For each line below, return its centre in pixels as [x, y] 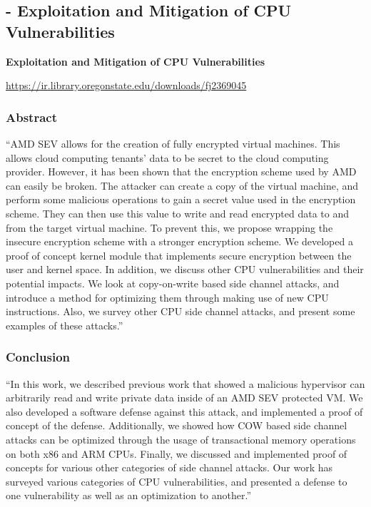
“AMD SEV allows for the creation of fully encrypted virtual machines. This [173, 143]
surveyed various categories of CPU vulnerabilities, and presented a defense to [177, 481]
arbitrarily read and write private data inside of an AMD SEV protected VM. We [184, 398]
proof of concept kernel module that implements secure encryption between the [179, 255]
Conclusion [38, 357]
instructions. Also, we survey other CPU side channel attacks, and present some [181, 311]
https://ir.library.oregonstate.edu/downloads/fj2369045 [126, 85]
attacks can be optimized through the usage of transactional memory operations [181, 439]
